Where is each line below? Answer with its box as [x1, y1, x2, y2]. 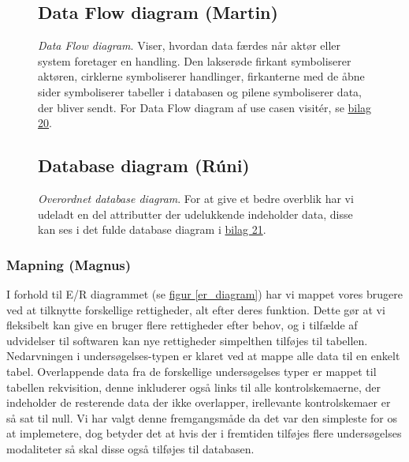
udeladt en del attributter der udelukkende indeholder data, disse [38, 205, 353, 222]
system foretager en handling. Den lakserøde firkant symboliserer [38, 52, 351, 69]
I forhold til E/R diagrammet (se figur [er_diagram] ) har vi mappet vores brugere [6, 285, 403, 302]
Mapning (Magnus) [6, 254, 132, 274]
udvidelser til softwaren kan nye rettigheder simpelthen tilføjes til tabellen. [6, 332, 368, 348]
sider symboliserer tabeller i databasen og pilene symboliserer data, [38, 83, 362, 100]
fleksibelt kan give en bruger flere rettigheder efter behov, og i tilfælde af [6, 317, 358, 333]
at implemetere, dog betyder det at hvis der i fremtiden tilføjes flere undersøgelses [6, 425, 402, 441]
